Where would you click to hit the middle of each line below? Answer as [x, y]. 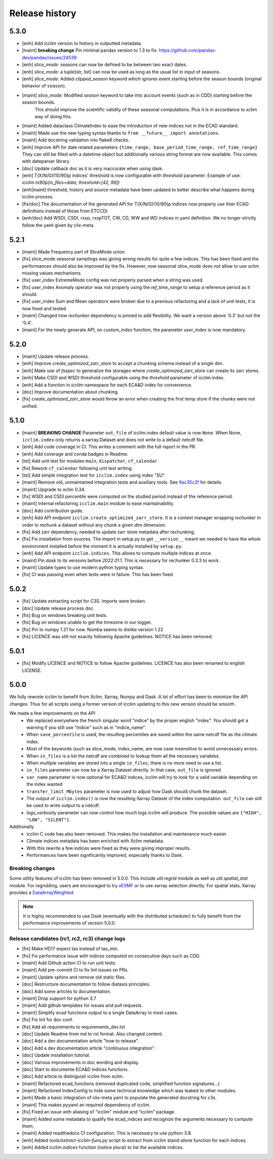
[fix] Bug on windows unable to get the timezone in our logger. [87, 622]
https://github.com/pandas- [188, 50]
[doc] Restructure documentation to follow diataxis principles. [86, 984]
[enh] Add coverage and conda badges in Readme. [75, 454]
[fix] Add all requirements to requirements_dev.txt [74, 1027]
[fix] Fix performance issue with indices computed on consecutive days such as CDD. [111, 956]
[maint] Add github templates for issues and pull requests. [82, 1005]
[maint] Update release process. [56, 356]
